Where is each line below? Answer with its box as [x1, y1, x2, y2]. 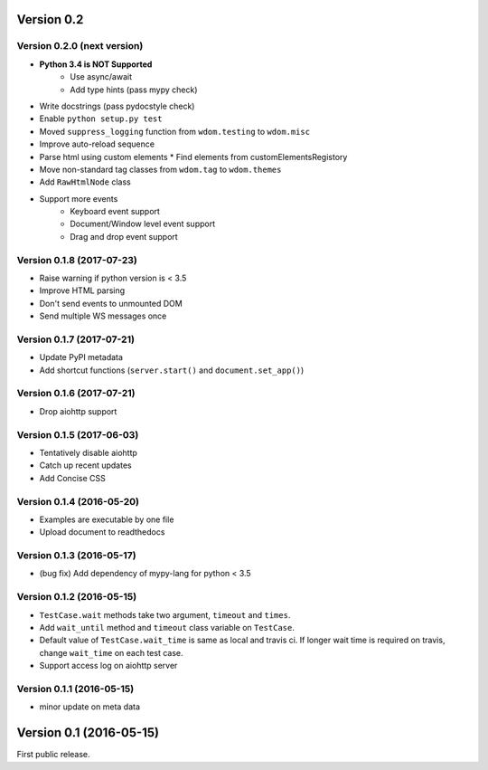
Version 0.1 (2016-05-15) [16, 725, 160, 741]
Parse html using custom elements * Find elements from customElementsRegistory [39, 151, 348, 162]
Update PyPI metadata [39, 352, 124, 363]
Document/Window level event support [70, 218, 216, 230]
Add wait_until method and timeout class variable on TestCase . [39, 622, 296, 632]
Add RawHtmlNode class [39, 176, 131, 187]
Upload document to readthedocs [39, 527, 165, 537]
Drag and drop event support [70, 231, 178, 242]
